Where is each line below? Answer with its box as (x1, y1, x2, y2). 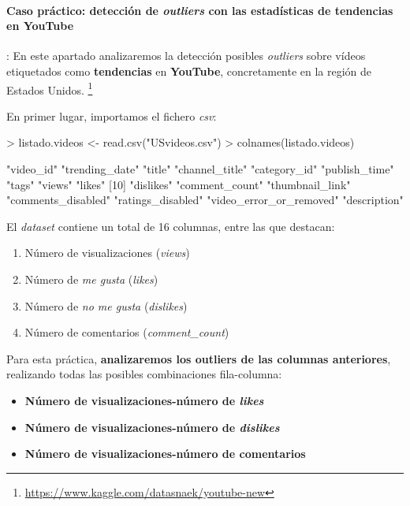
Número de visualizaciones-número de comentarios (24, 445, 306, 462)
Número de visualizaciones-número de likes (24, 392, 264, 408)
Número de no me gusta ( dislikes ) (24, 297, 188, 314)
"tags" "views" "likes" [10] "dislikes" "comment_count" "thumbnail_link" (6, 176, 351, 192)
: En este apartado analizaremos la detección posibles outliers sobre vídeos (6, 47, 366, 64)
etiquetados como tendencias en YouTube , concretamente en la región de (6, 62, 372, 79)
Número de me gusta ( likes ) (24, 270, 158, 287)
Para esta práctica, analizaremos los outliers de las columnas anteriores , (6, 350, 391, 366)
